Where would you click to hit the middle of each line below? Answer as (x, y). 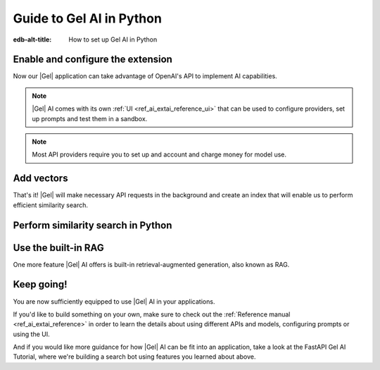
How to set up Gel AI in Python (113, 39)
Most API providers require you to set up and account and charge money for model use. (159, 154)
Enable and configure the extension (93, 60)
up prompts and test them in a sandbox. (90, 118)
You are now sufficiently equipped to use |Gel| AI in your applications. (114, 301)
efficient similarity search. (50, 205)
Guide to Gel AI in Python (87, 18)
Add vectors (40, 179)
